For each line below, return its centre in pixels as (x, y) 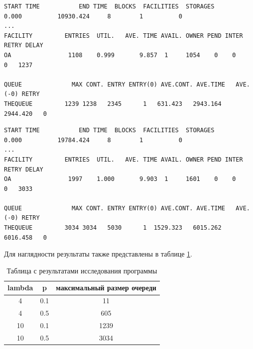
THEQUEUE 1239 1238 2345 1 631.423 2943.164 (113, 104)
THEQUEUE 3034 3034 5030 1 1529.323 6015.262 (113, 228)
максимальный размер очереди (106, 288)
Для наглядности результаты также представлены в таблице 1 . (98, 254)
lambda (20, 288)
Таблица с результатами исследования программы (82, 270)
